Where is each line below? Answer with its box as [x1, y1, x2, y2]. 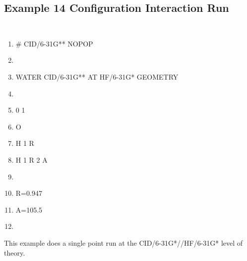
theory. [4, 247, 25, 258]
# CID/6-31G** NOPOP [15, 38, 93, 48]
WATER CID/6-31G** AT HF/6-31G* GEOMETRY [15, 72, 179, 82]
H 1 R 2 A [15, 155, 48, 165]
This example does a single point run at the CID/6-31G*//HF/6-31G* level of [4, 237, 243, 248]
